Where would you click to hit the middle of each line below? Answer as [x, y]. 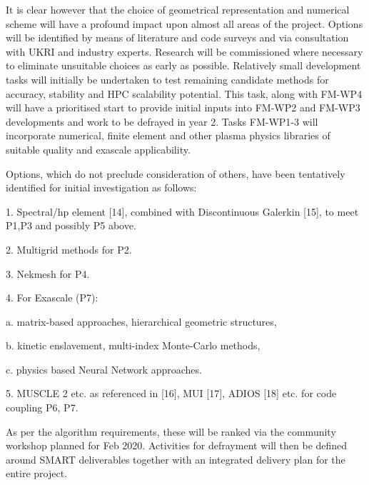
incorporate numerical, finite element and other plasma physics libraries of [168, 135]
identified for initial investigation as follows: [101, 187]
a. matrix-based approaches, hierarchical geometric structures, [141, 321]
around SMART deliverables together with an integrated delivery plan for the [176, 459]
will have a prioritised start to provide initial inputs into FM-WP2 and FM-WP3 [183, 107]
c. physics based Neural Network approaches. [104, 369]
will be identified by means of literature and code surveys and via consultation [177, 37]
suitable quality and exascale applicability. [98, 149]
